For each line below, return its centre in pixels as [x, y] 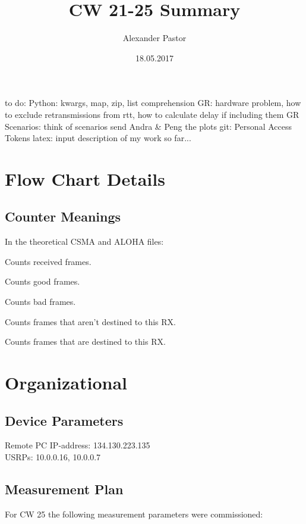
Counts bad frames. [40, 302]
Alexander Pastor [154, 38]
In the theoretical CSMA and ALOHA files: [84, 241]
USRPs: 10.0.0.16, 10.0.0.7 [53, 457]
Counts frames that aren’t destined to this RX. [90, 321]
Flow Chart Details [85, 178]
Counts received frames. [48, 261]
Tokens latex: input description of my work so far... [98, 138]
